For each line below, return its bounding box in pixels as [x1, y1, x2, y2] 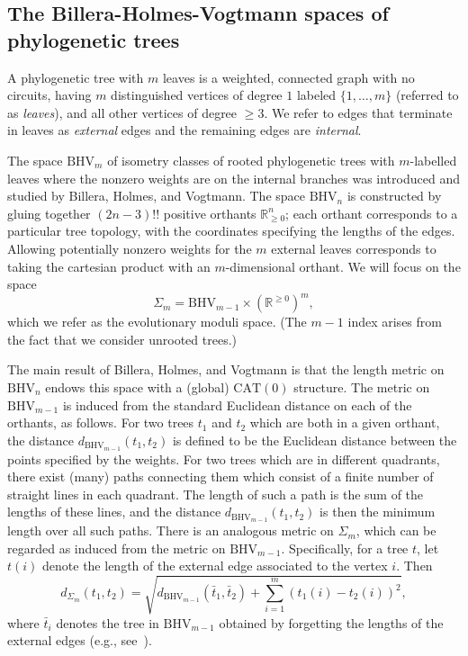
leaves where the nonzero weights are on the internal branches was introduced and [7, 168, 460, 187]
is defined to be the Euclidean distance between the [172, 430, 457, 449]
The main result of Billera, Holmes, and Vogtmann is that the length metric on [7, 360, 445, 379]
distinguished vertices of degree [111, 85, 283, 104]
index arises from [347, 312, 442, 331]
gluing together [7, 203, 91, 222]
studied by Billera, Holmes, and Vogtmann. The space [7, 186, 306, 205]
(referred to [395, 85, 459, 104]
